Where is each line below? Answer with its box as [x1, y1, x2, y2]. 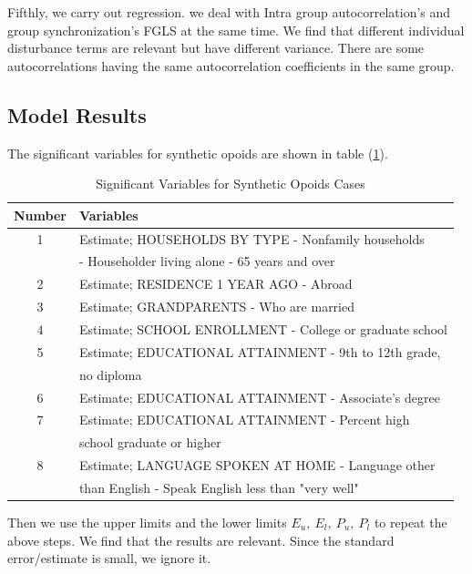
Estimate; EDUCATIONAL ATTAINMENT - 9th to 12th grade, [78, 342, 441, 361]
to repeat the [374, 512, 447, 531]
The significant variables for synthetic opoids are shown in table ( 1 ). [7, 143, 388, 162]
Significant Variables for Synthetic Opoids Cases [96, 174, 365, 193]
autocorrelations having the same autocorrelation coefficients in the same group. [7, 56, 455, 75]
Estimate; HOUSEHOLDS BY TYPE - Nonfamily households [78, 229, 425, 248]
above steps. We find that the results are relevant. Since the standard [7, 530, 395, 549]
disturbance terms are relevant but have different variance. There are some [7, 38, 425, 57]
